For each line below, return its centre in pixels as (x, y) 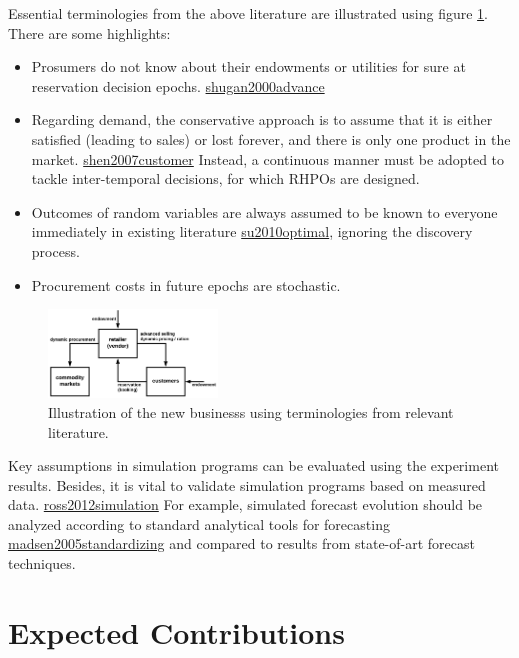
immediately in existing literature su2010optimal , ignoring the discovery (252, 231)
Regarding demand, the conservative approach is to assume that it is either (262, 119)
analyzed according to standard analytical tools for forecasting (199, 523)
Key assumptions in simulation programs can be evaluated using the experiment (253, 465)
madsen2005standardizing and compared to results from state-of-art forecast (241, 543)
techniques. (42, 563)
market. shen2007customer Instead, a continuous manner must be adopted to (268, 158)
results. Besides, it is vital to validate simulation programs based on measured (247, 484)
